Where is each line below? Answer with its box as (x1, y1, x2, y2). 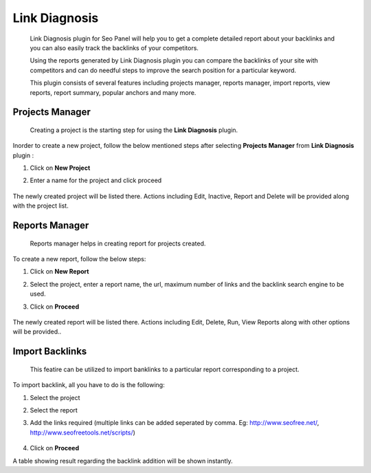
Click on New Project (30, 164, 91, 172)
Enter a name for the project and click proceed (30, 176, 162, 185)
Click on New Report (30, 267, 89, 276)
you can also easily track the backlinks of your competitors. (30, 43, 199, 52)
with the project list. (12, 201, 69, 210)
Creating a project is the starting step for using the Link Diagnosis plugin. (30, 126, 238, 134)
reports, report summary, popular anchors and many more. (30, 88, 196, 96)
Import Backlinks (12, 346, 87, 357)
